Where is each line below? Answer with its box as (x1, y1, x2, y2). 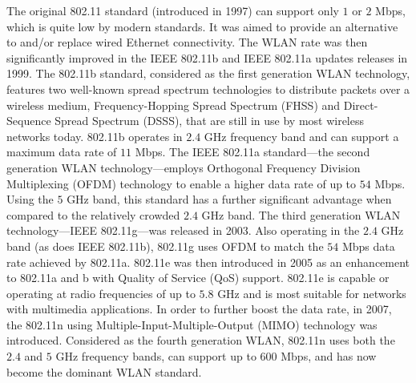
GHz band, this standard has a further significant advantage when (67, 191, 392, 208)
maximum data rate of (6, 143, 117, 160)
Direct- (343, 96, 378, 113)
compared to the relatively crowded (6, 206, 180, 223)
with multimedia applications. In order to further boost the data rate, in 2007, (6, 300, 392, 317)
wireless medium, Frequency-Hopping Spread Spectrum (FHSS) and (6, 96, 341, 113)
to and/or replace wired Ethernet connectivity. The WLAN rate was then (6, 34, 368, 50)
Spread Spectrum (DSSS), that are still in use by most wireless (55, 112, 365, 129)
